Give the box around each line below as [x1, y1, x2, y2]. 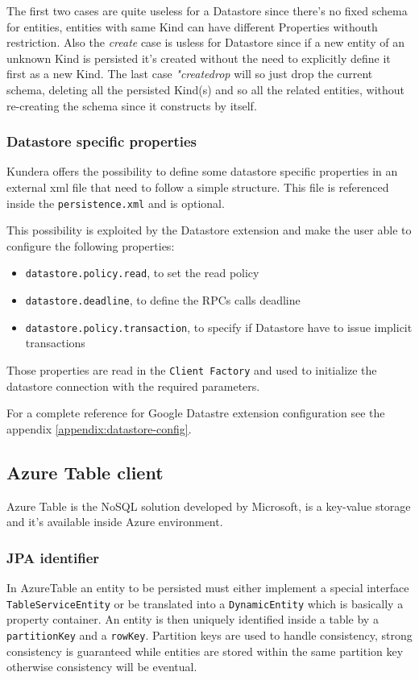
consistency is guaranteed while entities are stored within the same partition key [6, 642, 404, 659]
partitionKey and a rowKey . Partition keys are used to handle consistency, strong [6, 626, 413, 643]
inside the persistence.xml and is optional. [6, 194, 225, 211]
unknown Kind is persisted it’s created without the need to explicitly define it [6, 49, 391, 66]
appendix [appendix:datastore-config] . [6, 420, 192, 437]
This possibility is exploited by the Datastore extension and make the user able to [6, 222, 412, 238]
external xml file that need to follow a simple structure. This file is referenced [6, 178, 389, 195]
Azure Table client [6, 459, 164, 484]
